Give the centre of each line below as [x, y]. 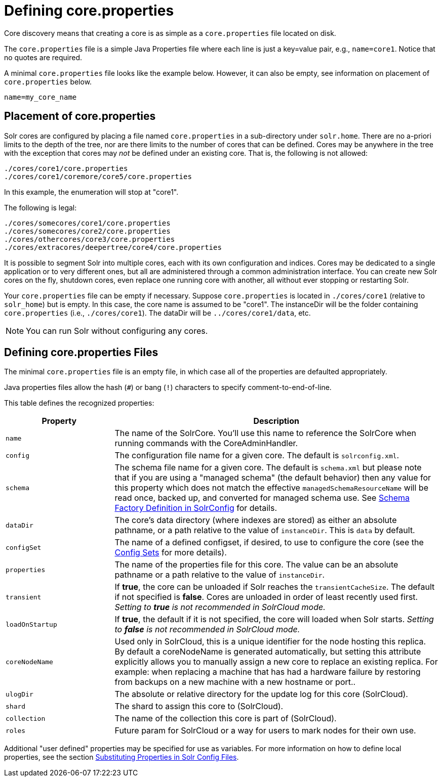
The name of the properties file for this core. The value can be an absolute [256, 565]
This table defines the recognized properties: [79, 403]
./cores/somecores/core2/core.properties [87, 231]
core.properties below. [48, 81]
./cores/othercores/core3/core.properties [90, 239]
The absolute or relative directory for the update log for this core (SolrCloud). [261, 694]
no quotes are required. [43, 57]
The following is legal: [41, 207]
